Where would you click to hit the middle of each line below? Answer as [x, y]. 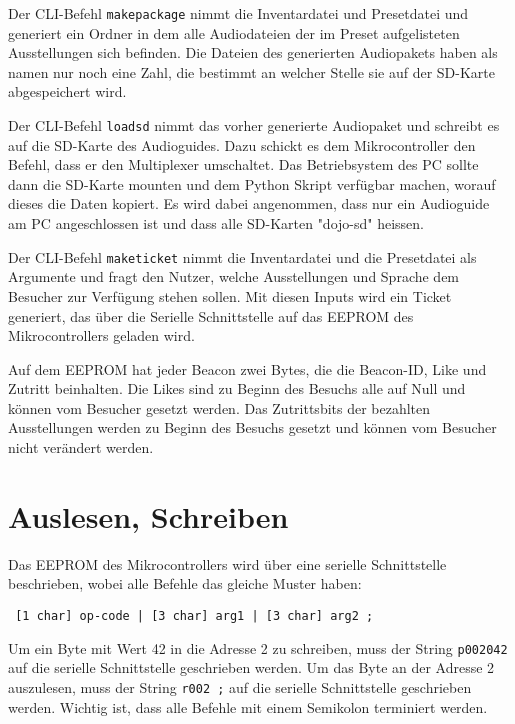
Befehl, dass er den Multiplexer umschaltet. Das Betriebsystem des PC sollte [243, 164]
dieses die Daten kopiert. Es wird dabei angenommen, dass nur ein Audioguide [249, 203]
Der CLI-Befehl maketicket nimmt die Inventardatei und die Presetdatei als [242, 256]
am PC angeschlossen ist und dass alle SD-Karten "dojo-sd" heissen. [216, 223]
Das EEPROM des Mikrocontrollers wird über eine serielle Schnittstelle [227, 563]
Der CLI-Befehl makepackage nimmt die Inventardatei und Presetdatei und [238, 13]
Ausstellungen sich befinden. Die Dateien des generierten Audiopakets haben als [253, 52]
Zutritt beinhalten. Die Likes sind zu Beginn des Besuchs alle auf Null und [237, 388]
